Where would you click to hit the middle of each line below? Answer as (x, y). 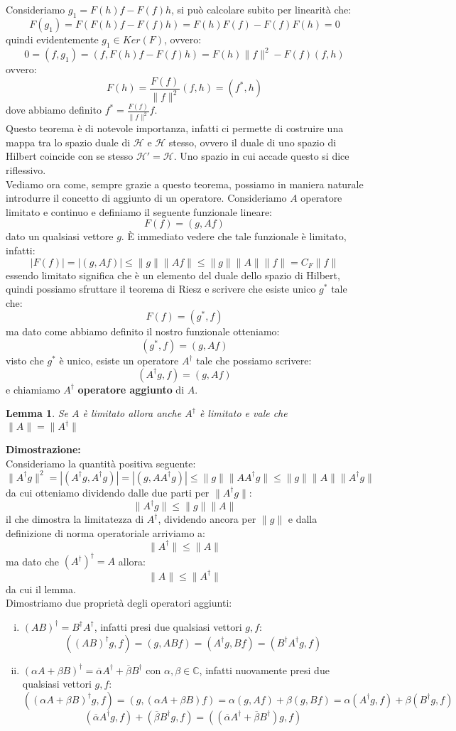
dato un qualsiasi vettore (60, 236)
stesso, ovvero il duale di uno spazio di (253, 142)
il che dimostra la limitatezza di (75, 519)
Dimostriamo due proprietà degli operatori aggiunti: (119, 603)
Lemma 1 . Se (37, 413)
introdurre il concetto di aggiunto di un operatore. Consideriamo (146, 198)
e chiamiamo (33, 389)
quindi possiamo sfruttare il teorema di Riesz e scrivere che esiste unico (161, 289)
